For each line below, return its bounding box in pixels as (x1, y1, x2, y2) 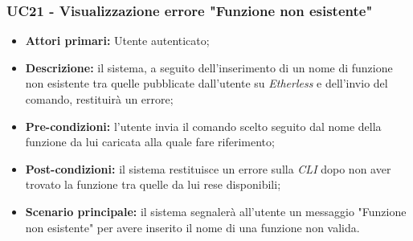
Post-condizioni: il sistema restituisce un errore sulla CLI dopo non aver (25, 160, 391, 177)
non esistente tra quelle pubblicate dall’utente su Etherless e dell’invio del (25, 75, 388, 92)
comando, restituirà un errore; (25, 91, 174, 107)
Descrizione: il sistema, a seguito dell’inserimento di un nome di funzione (25, 59, 393, 76)
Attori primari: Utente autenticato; (25, 32, 210, 49)
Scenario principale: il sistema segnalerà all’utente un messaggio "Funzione (25, 202, 407, 219)
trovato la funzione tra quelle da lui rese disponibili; (25, 176, 281, 193)
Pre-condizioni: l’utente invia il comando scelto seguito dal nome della (25, 117, 382, 134)
